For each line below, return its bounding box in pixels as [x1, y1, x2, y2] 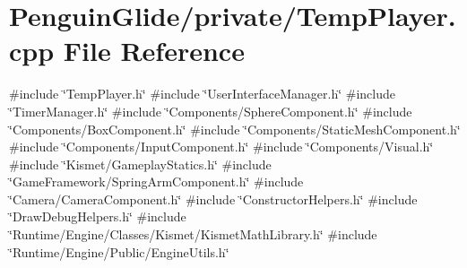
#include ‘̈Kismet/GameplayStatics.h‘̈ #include [9, 154, 272, 173]
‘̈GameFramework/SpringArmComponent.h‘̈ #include [9, 172, 304, 191]
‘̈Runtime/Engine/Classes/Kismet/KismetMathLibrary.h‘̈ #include [9, 225, 377, 244]
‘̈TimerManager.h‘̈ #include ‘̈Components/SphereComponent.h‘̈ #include [9, 101, 412, 120]
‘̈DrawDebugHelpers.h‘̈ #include [9, 207, 186, 226]
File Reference [63, 32, 245, 69]
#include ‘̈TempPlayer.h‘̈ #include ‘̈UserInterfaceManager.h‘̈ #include [9, 84, 395, 103]
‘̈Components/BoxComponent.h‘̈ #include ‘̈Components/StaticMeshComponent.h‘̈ [9, 119, 461, 138]
